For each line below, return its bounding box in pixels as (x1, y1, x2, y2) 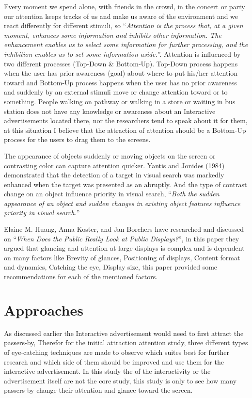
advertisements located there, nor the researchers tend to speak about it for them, (4, 115, 248, 126)
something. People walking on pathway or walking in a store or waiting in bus (4, 96, 236, 106)
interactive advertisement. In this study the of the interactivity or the (4, 366, 211, 376)
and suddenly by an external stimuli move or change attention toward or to (4, 87, 228, 97)
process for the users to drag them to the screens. (4, 134, 151, 144)
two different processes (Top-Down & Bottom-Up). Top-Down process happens (4, 58, 238, 68)
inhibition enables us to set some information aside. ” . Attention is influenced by (4, 48, 241, 59)
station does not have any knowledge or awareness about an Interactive (4, 106, 216, 116)
